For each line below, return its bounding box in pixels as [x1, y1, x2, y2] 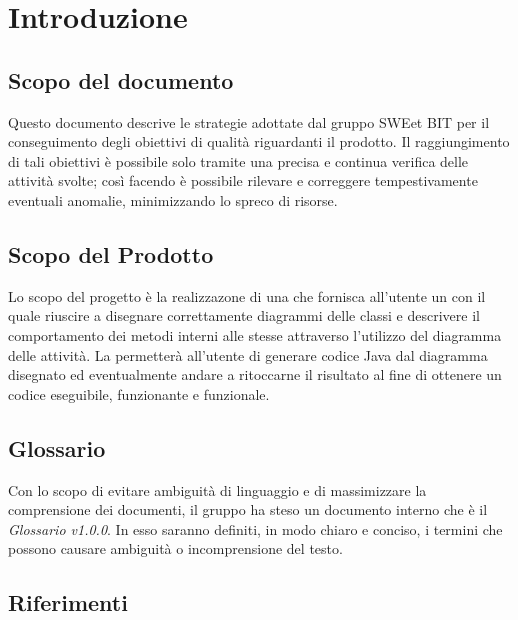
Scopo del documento [8, 64, 234, 95]
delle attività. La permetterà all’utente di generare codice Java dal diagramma [8, 344, 488, 365]
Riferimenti [8, 587, 128, 618]
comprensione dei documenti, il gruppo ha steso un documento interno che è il [8, 499, 488, 520]
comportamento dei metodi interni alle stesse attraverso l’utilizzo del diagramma [8, 324, 502, 345]
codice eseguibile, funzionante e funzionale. [8, 383, 270, 404]
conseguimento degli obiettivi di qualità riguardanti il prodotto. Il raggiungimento [8, 131, 510, 152]
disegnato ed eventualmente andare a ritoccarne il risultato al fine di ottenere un [8, 364, 502, 385]
